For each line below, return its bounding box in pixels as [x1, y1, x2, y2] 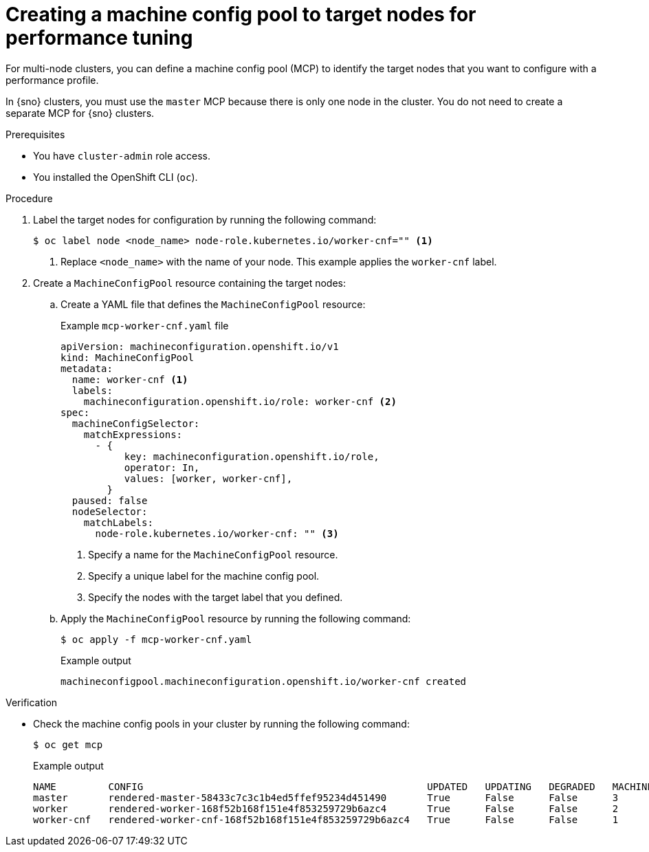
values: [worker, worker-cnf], [124, 472, 293, 484]
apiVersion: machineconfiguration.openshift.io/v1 [60, 340, 339, 352]
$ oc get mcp [33, 739, 103, 750]
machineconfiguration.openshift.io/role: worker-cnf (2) [83, 395, 397, 407]
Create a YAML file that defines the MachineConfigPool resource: [60, 298, 366, 310]
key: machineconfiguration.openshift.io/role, [124, 450, 379, 462]
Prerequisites [5, 128, 65, 140]
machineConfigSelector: [71, 417, 200, 429]
